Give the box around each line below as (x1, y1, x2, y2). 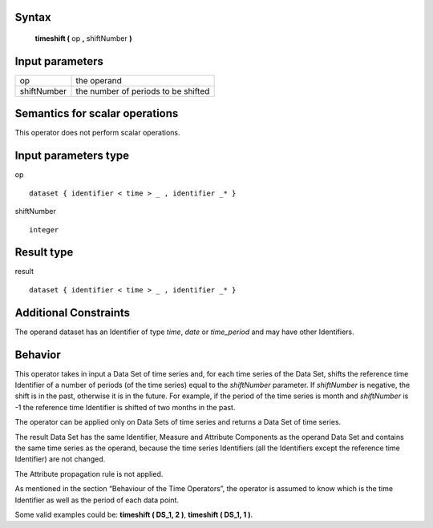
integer (29, 225, 59, 234)
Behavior (14, 348, 62, 361)
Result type (14, 245, 74, 260)
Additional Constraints (14, 305, 131, 320)
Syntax (14, 10, 51, 24)
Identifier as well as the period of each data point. (14, 495, 180, 505)
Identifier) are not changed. (14, 454, 106, 464)
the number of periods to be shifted (75, 85, 210, 96)
